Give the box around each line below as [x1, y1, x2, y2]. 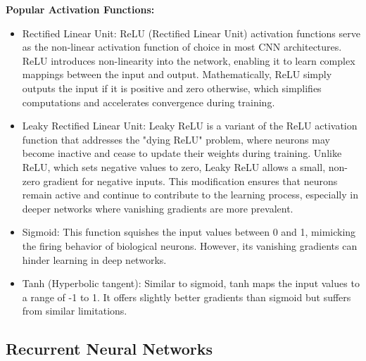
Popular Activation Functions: [6, 2, 155, 16]
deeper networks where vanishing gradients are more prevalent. [22, 201, 294, 215]
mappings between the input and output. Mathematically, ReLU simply [22, 67, 332, 82]
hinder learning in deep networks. [22, 252, 167, 267]
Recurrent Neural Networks [6, 338, 213, 360]
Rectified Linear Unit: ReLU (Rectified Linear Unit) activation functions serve [22, 25, 360, 40]
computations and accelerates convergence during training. [22, 94, 275, 109]
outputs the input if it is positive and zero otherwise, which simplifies [22, 80, 322, 95]
